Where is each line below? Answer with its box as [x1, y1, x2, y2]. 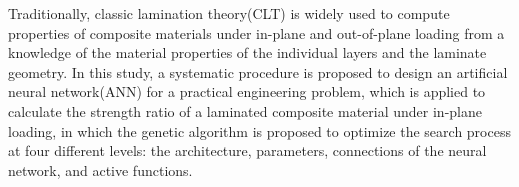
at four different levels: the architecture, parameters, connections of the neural [8, 140, 487, 161]
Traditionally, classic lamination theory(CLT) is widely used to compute [8, 3, 450, 23]
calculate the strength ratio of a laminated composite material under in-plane [8, 100, 482, 121]
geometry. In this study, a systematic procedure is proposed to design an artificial [8, 61, 508, 82]
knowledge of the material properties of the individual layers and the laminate [8, 42, 487, 63]
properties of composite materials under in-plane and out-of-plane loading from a [8, 22, 505, 43]
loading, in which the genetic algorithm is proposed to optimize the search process [8, 120, 511, 141]
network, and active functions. [8, 159, 193, 180]
